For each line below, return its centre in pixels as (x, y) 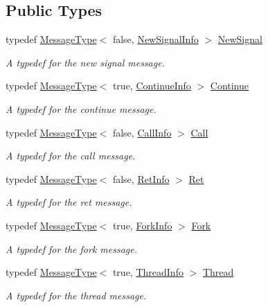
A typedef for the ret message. (69, 202)
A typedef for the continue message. (81, 108)
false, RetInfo (141, 178)
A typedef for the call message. (71, 156)
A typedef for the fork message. (72, 248)
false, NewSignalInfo (155, 39)
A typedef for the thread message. (76, 295)
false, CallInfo (142, 132)
